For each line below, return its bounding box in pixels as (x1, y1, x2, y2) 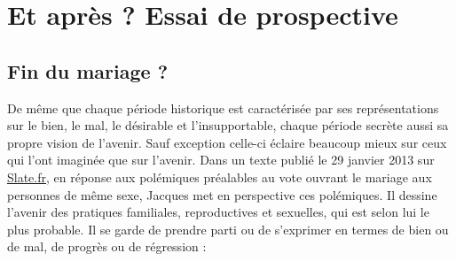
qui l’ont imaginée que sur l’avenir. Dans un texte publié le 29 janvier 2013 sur (7, 150, 435, 169)
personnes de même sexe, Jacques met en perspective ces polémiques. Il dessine (7, 185, 437, 203)
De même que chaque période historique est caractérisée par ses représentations (7, 98, 439, 117)
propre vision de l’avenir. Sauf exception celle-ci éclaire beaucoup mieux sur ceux (7, 133, 447, 151)
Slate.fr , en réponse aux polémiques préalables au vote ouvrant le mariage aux (7, 167, 432, 186)
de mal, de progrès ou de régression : (7, 237, 207, 256)
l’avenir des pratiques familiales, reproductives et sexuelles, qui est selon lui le (7, 203, 429, 221)
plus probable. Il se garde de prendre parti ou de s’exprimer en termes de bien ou (7, 219, 449, 238)
